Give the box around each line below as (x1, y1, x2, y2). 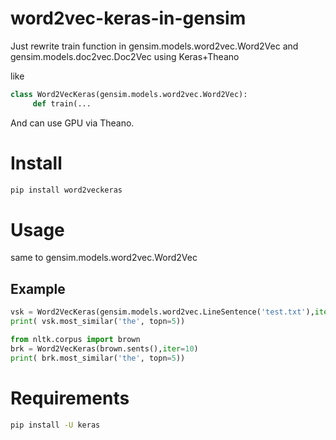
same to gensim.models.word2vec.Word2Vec (10, 252, 198, 264)
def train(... (32, 98, 92, 109)
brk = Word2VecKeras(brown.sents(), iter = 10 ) (10, 343, 199, 354)
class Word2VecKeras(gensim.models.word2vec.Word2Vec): (10, 89, 248, 99)
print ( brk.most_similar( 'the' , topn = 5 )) (10, 353, 186, 363)
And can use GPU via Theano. (10, 117, 135, 129)
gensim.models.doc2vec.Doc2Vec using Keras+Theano (10, 50, 240, 62)
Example (10, 280, 66, 297)
